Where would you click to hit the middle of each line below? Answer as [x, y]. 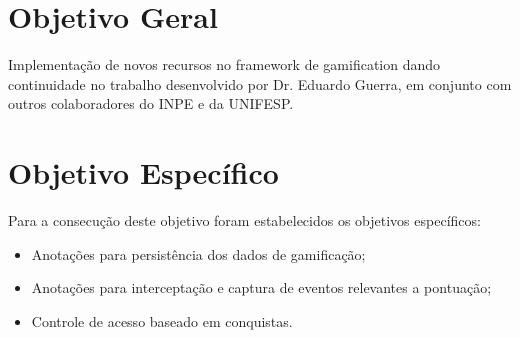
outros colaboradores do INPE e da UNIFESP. [151, 103]
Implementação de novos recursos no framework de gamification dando [224, 64]
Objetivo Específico [143, 172]
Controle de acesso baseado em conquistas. [162, 320]
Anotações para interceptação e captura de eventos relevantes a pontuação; [261, 287]
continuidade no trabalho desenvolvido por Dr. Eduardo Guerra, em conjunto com [260, 83]
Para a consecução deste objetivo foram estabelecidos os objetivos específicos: [244, 220]
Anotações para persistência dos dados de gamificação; [198, 253]
